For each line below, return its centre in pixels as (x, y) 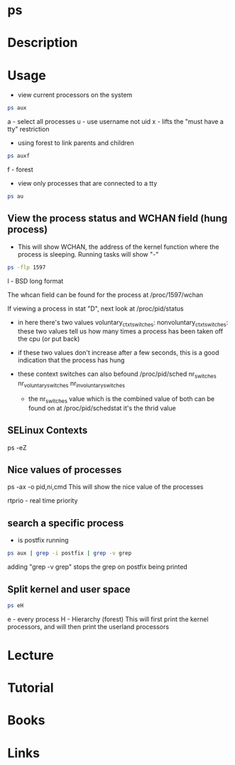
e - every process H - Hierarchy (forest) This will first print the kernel (108, 619)
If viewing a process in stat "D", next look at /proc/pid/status (95, 309)
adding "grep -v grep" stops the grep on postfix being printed (98, 567)
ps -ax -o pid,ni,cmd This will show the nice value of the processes (105, 487)
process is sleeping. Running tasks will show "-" (88, 254)
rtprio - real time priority (43, 501)
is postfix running (43, 540)
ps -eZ (17, 447)
